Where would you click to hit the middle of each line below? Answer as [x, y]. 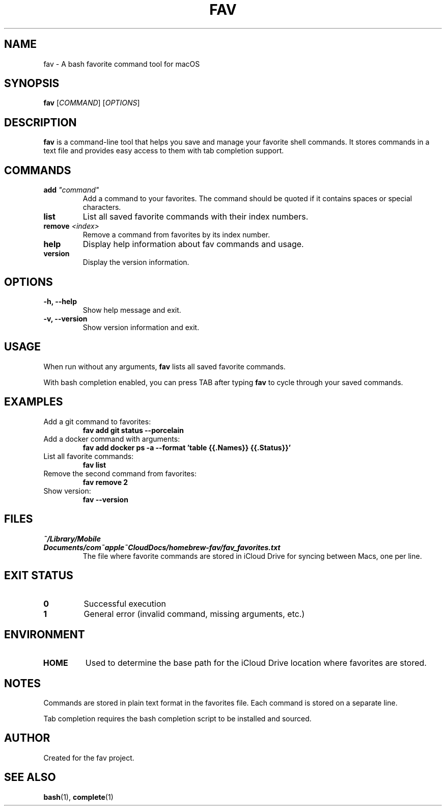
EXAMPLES [34, 402]
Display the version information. [136, 262]
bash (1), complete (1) [78, 797]
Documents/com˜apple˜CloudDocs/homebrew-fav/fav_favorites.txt [162, 547]
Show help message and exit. [132, 310]
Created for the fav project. [89, 758]
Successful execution [125, 604]
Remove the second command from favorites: [120, 473]
